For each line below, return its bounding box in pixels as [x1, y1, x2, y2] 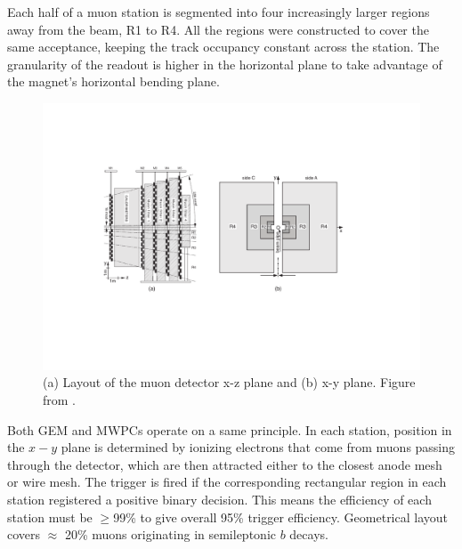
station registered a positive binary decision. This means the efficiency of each [7, 489, 432, 508]
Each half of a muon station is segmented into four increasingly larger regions [7, 3, 430, 20]
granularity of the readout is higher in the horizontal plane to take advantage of [7, 54, 442, 73]
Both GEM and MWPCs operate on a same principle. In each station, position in [7, 420, 452, 439]
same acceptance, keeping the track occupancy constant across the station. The [7, 37, 440, 56]
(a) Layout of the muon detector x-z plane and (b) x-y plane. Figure [43, 373, 416, 392]
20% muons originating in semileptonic [64, 525, 276, 544]
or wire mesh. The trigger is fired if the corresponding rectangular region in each [7, 472, 447, 491]
